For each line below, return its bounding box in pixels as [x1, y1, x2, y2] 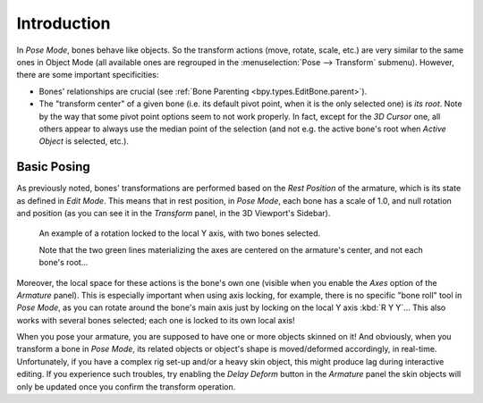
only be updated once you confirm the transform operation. [16, 381, 236, 392]
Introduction [16, 13, 111, 33]
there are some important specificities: [16, 70, 159, 80]
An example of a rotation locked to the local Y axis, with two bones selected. [38, 228, 321, 239]
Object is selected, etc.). [38, 136, 130, 147]
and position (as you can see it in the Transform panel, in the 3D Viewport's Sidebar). [16, 207, 331, 218]
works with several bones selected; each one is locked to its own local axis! [16, 315, 295, 325]
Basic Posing [16, 159, 90, 174]
